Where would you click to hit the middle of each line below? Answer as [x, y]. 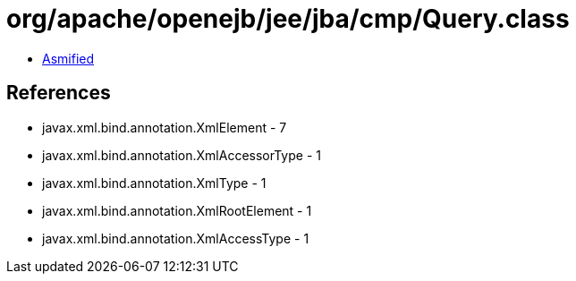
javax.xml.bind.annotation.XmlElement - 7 [165, 127]
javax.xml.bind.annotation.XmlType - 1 [154, 183]
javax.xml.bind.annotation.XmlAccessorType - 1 [182, 155]
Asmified [68, 58]
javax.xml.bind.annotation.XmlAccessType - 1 [176, 238]
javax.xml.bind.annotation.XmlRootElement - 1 [177, 210]
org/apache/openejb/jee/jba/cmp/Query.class [288, 19]
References [59, 93]
